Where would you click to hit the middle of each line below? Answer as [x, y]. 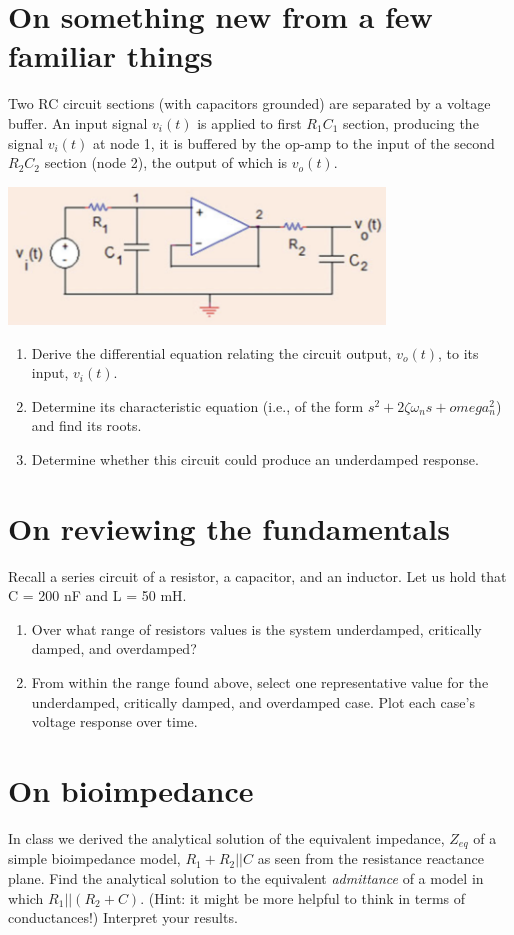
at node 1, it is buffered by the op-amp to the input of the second [293, 142]
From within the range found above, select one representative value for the [260, 682]
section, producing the [410, 122]
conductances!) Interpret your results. [123, 917]
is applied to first [249, 122]
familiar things [110, 55]
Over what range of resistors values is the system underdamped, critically [256, 628]
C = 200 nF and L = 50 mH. [97, 595]
